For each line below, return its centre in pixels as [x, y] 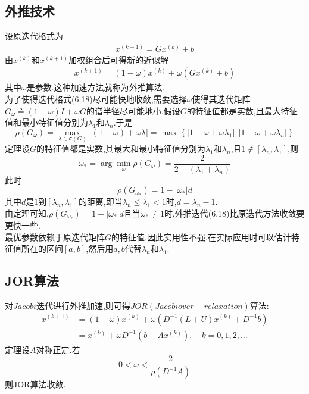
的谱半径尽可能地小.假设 [133, 110]
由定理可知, [27, 213]
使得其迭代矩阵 [221, 99]
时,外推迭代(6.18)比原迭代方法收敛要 [234, 213]
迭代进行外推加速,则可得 [83, 305]
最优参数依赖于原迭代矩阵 [55, 237]
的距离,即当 [100, 201]
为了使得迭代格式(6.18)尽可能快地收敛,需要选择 [96, 99]
